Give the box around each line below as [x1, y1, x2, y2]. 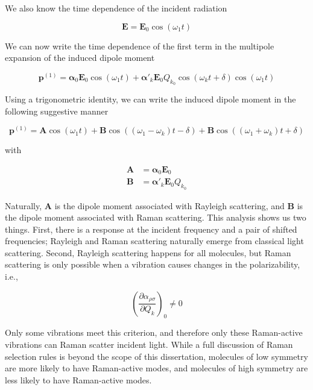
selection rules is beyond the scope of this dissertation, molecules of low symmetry [5, 350, 308, 362]
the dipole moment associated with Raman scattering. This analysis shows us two [5, 211, 306, 224]
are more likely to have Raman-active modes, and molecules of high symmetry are [5, 362, 308, 374]
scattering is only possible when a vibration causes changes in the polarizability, [5, 258, 300, 271]
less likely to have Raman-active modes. [5, 373, 152, 386]
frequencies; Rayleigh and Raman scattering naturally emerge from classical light [5, 234, 304, 247]
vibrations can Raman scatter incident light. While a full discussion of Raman [5, 338, 293, 351]
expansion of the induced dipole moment [5, 51, 155, 64]
